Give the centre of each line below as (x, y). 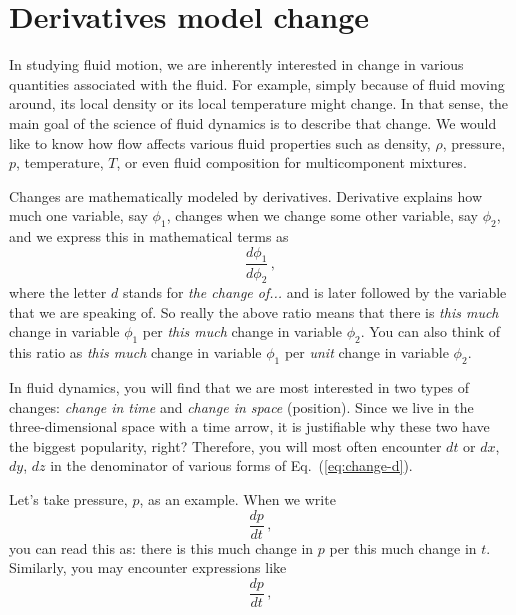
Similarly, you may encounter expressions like (148, 567)
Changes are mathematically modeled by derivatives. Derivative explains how (246, 195)
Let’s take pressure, (68, 499)
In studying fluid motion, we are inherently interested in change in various (236, 64)
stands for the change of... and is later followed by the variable (314, 292)
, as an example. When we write (237, 499)
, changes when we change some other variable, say (322, 215)
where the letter (58, 292)
